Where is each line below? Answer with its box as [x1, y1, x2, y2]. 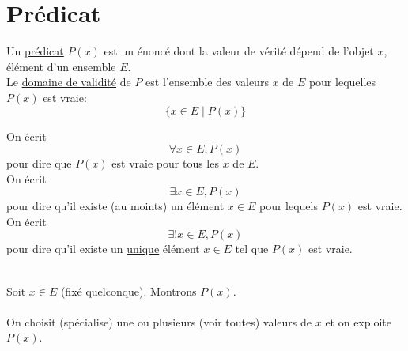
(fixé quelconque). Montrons [60, 282, 197, 299]
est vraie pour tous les [111, 155, 219, 172]
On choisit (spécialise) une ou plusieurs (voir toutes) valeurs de [6, 313, 312, 330]
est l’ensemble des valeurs [145, 74, 269, 90]
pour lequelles [308, 74, 376, 90]
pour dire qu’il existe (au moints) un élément [6, 198, 225, 214]
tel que [235, 240, 269, 257]
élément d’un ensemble [6, 58, 116, 74]
